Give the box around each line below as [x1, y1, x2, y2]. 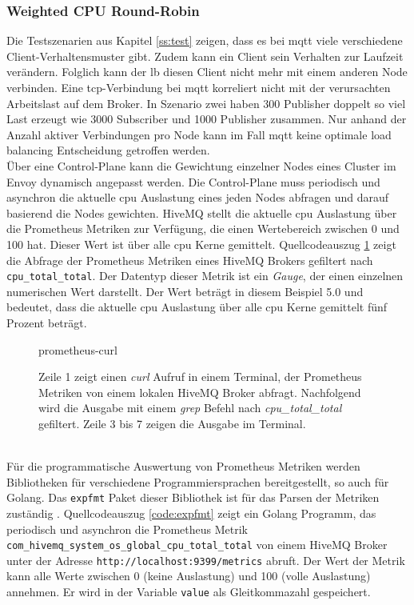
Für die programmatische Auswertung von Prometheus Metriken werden [6, 458, 360, 475]
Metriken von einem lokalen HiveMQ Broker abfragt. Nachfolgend [38, 383, 361, 400]
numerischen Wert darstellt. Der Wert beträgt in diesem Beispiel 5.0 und [6, 282, 364, 299]
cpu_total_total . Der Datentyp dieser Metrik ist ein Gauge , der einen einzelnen [6, 267, 404, 284]
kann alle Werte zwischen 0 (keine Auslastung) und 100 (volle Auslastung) [6, 567, 371, 584]
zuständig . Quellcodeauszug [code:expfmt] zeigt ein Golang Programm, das [6, 504, 376, 521]
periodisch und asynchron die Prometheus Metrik [6, 520, 249, 537]
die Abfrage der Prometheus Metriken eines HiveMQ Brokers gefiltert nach [6, 251, 373, 268]
